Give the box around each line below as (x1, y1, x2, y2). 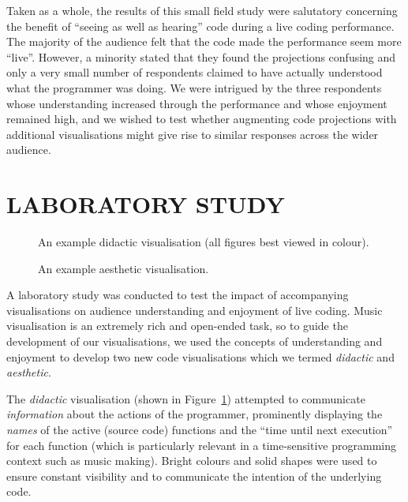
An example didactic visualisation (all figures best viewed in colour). (38, 234, 369, 250)
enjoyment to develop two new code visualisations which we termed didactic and (6, 348, 395, 365)
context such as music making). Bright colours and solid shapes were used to (6, 452, 377, 469)
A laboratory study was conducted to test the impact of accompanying (6, 287, 349, 303)
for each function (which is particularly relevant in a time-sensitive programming (6, 436, 396, 453)
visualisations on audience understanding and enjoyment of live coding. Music (6, 302, 383, 318)
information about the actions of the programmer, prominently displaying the (6, 406, 383, 422)
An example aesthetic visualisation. (38, 260, 209, 276)
